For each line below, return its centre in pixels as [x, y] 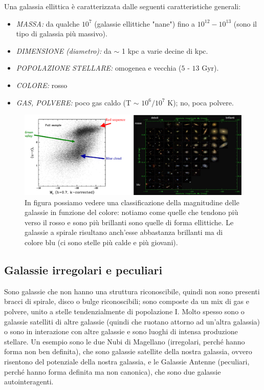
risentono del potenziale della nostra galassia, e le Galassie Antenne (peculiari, [127, 361]
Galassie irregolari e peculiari [83, 270]
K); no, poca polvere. [201, 102]
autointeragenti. [29, 382]
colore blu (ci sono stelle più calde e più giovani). [101, 242]
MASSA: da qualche [48, 23]
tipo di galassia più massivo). [62, 34]
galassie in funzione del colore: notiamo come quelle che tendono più [131, 212]
